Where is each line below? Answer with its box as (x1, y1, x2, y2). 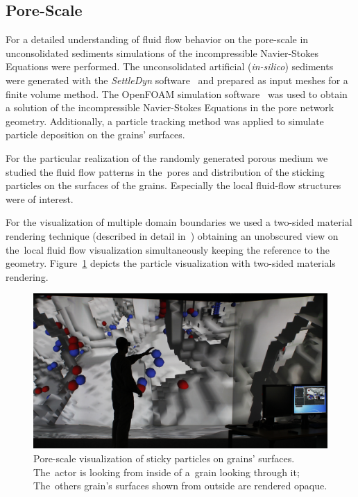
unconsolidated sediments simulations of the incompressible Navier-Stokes (6, 45, 319, 60)
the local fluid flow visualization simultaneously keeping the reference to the (6, 242, 330, 256)
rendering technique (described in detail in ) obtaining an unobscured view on (6, 228, 339, 243)
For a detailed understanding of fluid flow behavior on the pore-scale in (6, 32, 309, 47)
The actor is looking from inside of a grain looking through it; (33, 464, 300, 479)
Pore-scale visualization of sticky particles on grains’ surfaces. (33, 451, 295, 466)
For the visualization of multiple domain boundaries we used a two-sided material (6, 215, 352, 229)
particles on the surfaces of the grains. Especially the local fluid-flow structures (6, 178, 341, 193)
